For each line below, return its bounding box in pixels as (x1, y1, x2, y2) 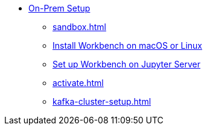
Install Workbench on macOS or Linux (53, 40, 202, 51)
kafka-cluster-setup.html (53, 96, 151, 107)
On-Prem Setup (28, 3, 91, 13)
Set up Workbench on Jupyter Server (53, 59, 201, 69)
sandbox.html (53, 22, 106, 32)
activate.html (53, 78, 104, 88)
